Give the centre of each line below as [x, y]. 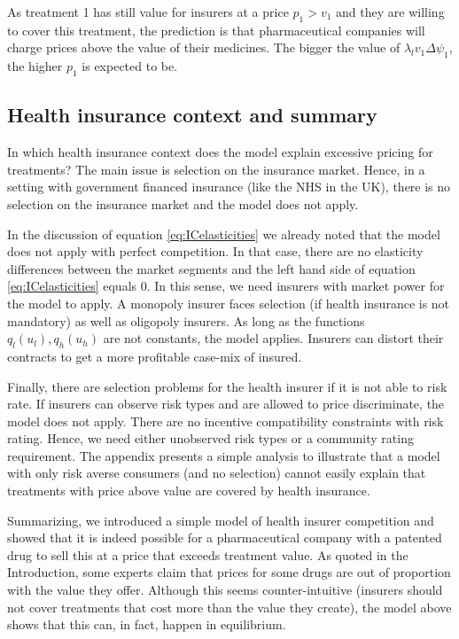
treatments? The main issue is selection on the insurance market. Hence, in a [216, 169]
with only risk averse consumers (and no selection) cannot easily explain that [217, 473]
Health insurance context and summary [192, 115]
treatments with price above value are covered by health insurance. [189, 491]
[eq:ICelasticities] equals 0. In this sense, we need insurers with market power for [226, 286]
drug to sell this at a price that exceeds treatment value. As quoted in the [208, 554]
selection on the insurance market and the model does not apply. [183, 203]
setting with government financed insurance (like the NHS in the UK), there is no [229, 187]
